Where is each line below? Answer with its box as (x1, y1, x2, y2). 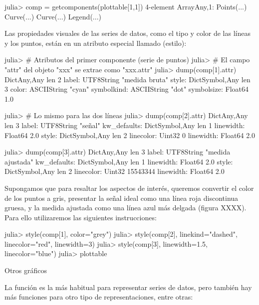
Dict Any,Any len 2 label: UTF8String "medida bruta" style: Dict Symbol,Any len (4, 74, 251, 84)
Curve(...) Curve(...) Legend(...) (4, 11, 101, 21)
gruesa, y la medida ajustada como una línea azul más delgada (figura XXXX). (4, 202, 247, 213)
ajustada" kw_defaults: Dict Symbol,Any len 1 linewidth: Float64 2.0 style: (4, 156, 233, 166)
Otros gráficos (4, 265, 47, 276)
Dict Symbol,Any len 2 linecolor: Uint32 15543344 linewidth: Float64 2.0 (4, 166, 225, 176)
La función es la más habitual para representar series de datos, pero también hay (4, 282, 252, 292)
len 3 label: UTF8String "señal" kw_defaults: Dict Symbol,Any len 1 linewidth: (4, 120, 245, 130)
